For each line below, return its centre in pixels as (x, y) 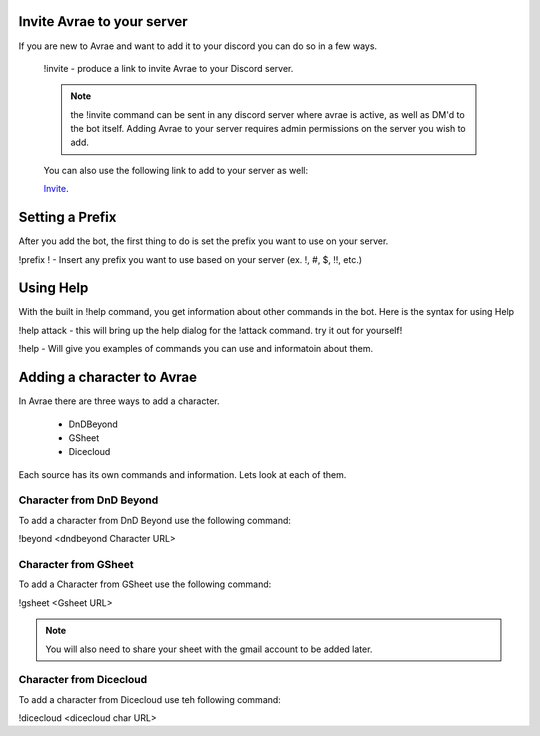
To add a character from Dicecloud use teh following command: (150, 699)
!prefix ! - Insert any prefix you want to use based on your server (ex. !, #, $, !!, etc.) (190, 259)
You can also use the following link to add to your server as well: (176, 170)
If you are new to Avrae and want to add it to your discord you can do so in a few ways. (198, 46)
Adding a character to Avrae (107, 377)
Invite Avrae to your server (103, 21)
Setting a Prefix (67, 217)
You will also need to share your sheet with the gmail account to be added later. (209, 649)
